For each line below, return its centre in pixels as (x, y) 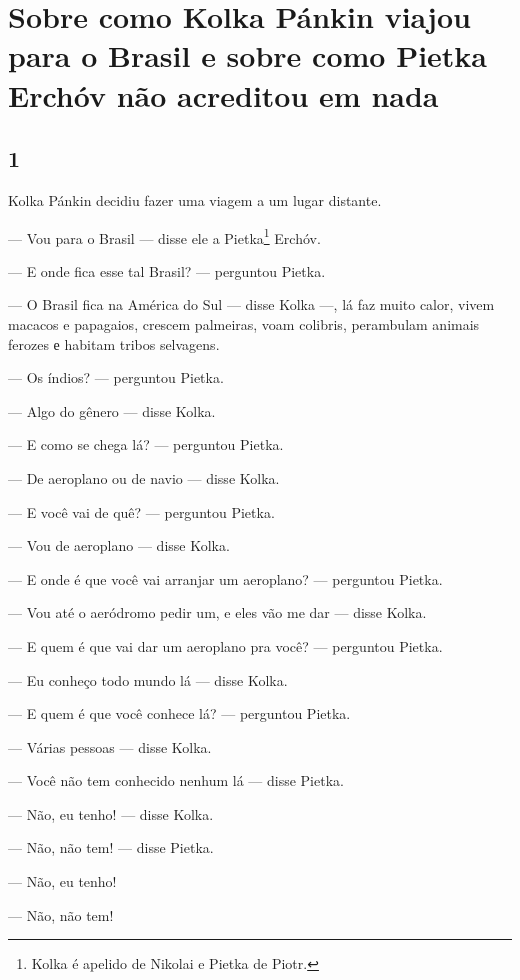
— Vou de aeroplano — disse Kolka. (119, 545)
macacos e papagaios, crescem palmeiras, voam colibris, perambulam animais (244, 323)
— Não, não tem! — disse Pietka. (111, 847)
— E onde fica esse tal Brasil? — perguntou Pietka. (167, 270)
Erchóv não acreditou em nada (223, 94)
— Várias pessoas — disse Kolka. (110, 746)
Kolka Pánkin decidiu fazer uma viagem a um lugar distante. (195, 199)
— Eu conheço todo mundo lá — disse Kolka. (148, 679)
